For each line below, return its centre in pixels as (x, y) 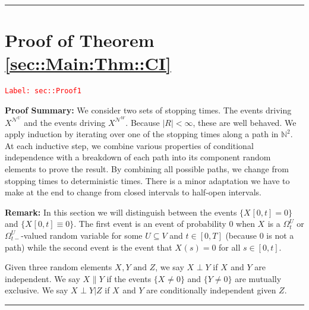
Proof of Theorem (80, 40)
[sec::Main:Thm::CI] (88, 63)
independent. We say (42, 278)
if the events (129, 278)
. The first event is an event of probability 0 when (164, 224)
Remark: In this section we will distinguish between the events (121, 212)
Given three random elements (59, 267)
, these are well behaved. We (245, 122)
